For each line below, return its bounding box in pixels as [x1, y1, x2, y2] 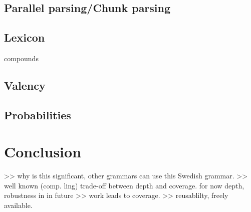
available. [4, 200, 33, 210]
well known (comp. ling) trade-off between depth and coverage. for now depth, [4, 180, 244, 190]
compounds [4, 53, 39, 63]
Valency [4, 77, 46, 93]
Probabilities [4, 107, 71, 122]
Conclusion [4, 141, 82, 162]
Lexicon [4, 30, 45, 45]
